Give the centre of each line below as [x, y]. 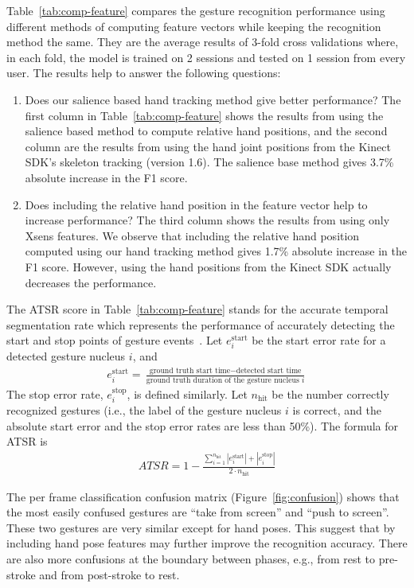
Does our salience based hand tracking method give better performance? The [213, 99]
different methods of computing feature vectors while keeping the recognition [194, 26]
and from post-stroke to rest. [109, 574]
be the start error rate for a [319, 340]
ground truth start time [190, 371]
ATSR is [27, 441]
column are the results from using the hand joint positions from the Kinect [208, 146]
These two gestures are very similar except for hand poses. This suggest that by [201, 527]
